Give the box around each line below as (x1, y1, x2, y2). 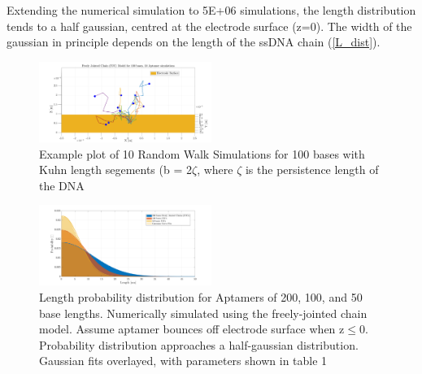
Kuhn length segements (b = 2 (39, 161, 192, 178)
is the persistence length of (245, 161, 379, 178)
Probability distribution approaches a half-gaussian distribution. (39, 336, 359, 353)
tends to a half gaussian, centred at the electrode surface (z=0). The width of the (7, 17, 412, 34)
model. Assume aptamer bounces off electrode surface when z (39, 320, 345, 337)
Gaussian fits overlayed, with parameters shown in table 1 (39, 352, 328, 369)
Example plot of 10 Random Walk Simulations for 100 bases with (39, 145, 365, 162)
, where (197, 161, 233, 178)
